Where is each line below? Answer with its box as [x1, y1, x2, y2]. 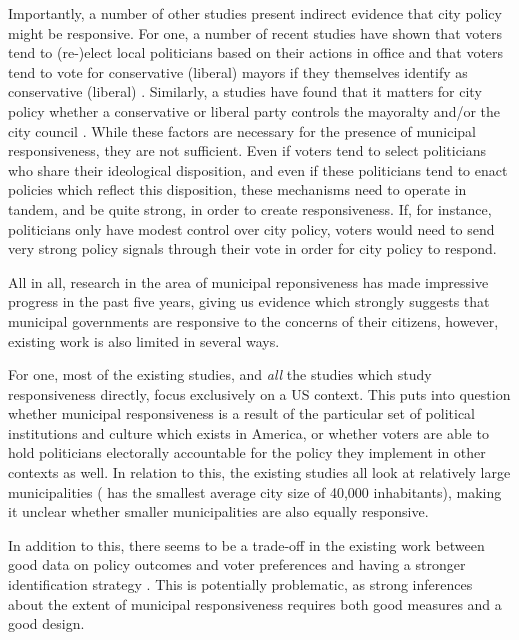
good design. [8, 613, 85, 634]
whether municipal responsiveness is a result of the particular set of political [8, 403, 476, 424]
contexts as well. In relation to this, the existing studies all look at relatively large [8, 462, 511, 483]
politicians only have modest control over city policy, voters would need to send [8, 218, 495, 239]
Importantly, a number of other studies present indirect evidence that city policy [8, 3, 502, 23]
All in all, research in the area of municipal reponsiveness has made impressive [8, 271, 489, 292]
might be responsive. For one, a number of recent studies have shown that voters [8, 22, 502, 43]
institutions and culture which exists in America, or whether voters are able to [8, 422, 489, 443]
